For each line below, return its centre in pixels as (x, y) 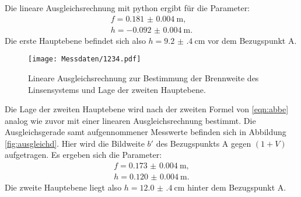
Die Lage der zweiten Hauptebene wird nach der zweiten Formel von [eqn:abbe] (147, 109)
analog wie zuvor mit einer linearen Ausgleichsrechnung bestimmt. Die (130, 120)
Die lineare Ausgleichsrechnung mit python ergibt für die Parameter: (127, 8)
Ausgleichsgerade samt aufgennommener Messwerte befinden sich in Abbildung (146, 132)
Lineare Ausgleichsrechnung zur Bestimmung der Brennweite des (143, 77)
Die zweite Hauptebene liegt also (63, 187)
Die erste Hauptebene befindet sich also (75, 40)
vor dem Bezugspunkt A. (252, 40)
